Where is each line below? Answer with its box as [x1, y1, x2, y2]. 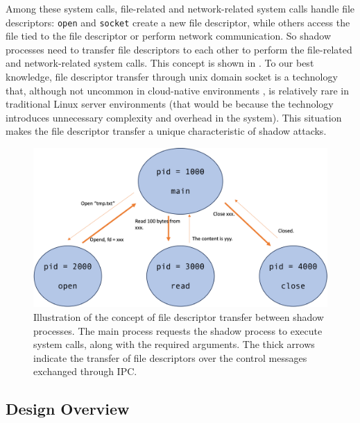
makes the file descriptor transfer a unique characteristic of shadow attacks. [6, 124, 327, 138]
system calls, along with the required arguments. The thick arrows [33, 337, 315, 351]
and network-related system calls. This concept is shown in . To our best [6, 56, 314, 70]
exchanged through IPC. [33, 364, 137, 379]
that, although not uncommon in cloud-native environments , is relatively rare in [6, 83, 350, 97]
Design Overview [6, 398, 130, 420]
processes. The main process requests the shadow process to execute [33, 323, 323, 338]
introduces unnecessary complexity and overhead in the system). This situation [6, 110, 342, 124]
